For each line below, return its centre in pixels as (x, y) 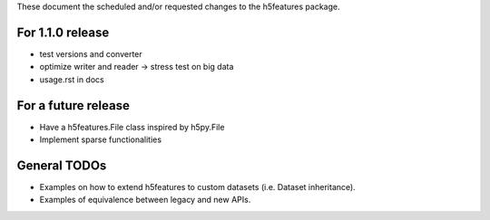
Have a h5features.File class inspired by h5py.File (132, 127)
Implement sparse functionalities (101, 139)
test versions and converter (91, 53)
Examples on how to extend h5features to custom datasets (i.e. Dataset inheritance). (197, 187)
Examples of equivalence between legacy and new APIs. (145, 200)
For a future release (73, 105)
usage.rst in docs (72, 79)
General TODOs (62, 165)
